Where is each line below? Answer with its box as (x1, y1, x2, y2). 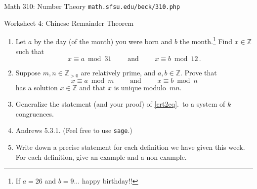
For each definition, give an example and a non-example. (15, 151, 187, 162)
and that (79, 82, 106, 92)
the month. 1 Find (179, 35, 232, 46)
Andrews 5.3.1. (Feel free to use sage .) (15, 125, 132, 135)
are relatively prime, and (81, 67, 156, 78)
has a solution (15, 82, 58, 92)
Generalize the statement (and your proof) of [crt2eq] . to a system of (15, 99, 225, 109)
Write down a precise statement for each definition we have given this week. (15, 142, 245, 152)
